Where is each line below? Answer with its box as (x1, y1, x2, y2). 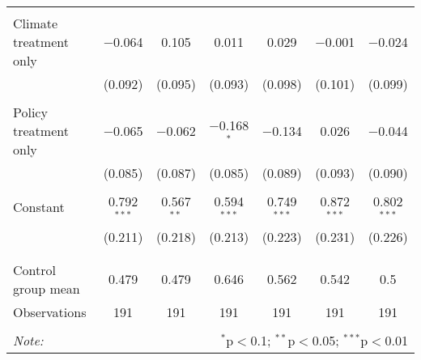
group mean (13, 278, 80, 298)
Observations (13, 302, 87, 321)
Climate (13, 14, 58, 32)
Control (13, 260, 56, 279)
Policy (13, 103, 48, 121)
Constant (13, 197, 65, 217)
